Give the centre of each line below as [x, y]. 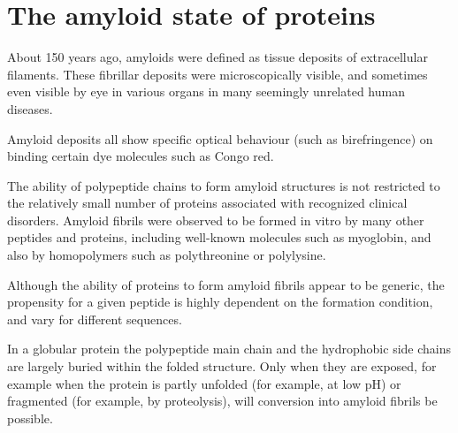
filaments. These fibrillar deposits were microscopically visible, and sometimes [218, 74]
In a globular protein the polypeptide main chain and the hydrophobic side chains [229, 349]
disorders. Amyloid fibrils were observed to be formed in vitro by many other [216, 220]
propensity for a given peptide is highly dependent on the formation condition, [220, 302]
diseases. [30, 108]
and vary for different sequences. [95, 319]
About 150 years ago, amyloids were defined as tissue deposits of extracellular [218, 57]
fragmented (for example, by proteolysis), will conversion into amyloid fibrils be [222, 401]
